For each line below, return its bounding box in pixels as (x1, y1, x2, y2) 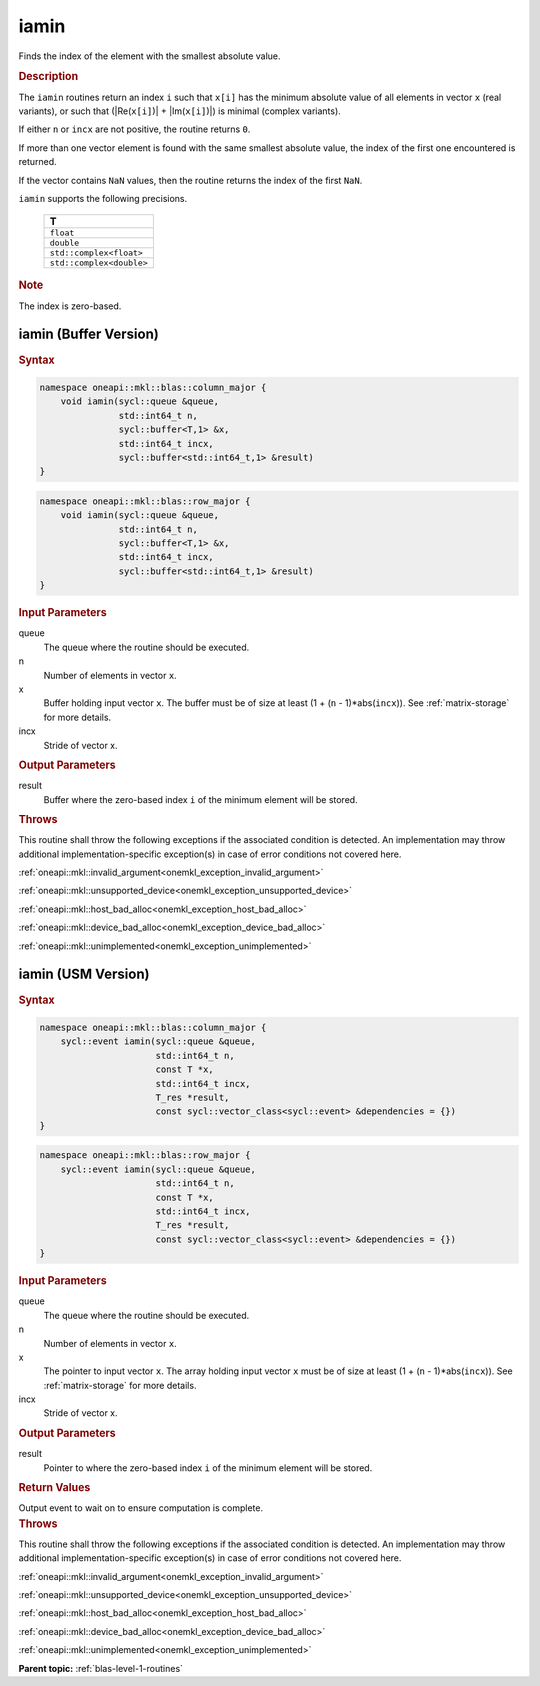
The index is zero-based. (18, 300, 122, 312)
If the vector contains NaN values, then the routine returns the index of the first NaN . (18, 174, 363, 186)
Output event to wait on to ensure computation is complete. (18, 1502, 264, 1514)
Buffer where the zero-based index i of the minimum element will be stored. (43, 793, 359, 805)
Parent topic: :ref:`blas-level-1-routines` (18, 1662, 184, 1674)
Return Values (18, 1480, 91, 1494)
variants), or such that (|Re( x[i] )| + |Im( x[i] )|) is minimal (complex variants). (18, 105, 342, 117)
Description (18, 70, 79, 84)
